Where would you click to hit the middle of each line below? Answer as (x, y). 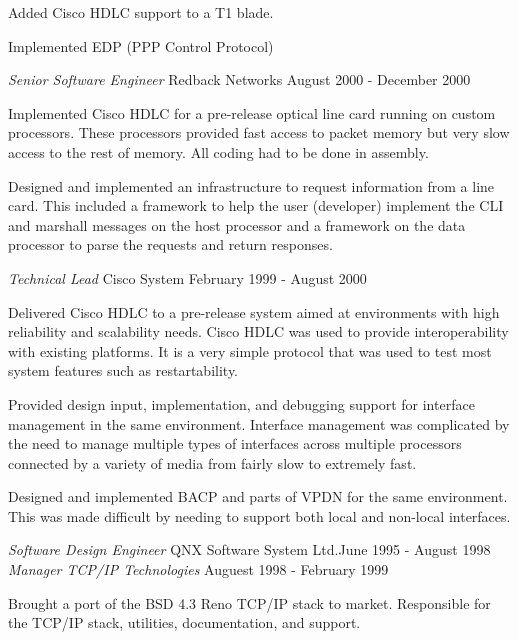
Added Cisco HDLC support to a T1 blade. (141, 12)
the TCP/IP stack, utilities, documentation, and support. (184, 622)
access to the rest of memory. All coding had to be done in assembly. (218, 151)
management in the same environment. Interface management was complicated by (259, 423)
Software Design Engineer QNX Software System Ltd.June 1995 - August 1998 (249, 549)
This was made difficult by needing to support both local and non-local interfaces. (259, 515)
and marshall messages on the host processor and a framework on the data (237, 224)
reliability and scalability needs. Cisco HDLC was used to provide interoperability (258, 331)
